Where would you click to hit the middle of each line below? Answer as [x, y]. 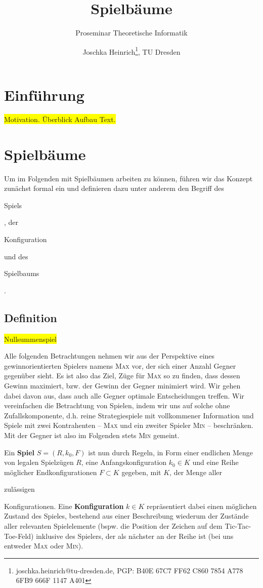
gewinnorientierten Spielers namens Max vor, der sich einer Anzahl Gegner [120, 365]
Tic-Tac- [238, 526]
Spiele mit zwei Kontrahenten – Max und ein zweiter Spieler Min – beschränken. [129, 425]
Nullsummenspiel [30, 339]
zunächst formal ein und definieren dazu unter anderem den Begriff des [114, 188]
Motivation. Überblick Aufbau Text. [60, 119]
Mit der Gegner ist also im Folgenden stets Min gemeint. [92, 435]
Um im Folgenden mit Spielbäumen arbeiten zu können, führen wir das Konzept [128, 178]
